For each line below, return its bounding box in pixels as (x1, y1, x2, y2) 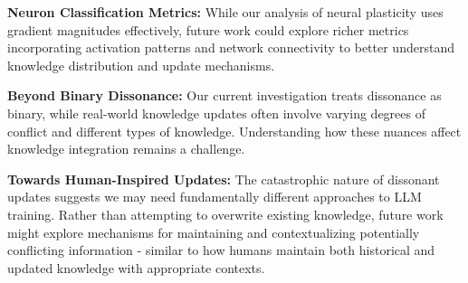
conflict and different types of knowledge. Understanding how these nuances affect (7, 121, 462, 140)
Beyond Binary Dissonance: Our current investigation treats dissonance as (7, 86, 442, 105)
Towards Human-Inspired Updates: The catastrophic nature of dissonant (7, 169, 440, 188)
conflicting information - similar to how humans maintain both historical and (7, 241, 435, 259)
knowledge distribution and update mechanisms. (7, 55, 275, 74)
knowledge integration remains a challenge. (7, 139, 245, 158)
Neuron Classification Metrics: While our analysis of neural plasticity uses (7, 3, 444, 21)
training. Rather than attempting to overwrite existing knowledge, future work (7, 204, 444, 223)
